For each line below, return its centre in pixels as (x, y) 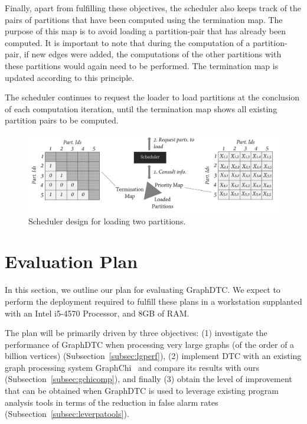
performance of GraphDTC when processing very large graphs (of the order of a (150, 344)
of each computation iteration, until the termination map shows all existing (141, 108)
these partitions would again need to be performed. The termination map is (142, 65)
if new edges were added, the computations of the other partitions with (153, 54)
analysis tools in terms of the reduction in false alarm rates (112, 402)
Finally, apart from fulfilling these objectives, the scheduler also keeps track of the (153, 8)
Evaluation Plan (71, 261)
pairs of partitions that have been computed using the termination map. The (144, 19)
